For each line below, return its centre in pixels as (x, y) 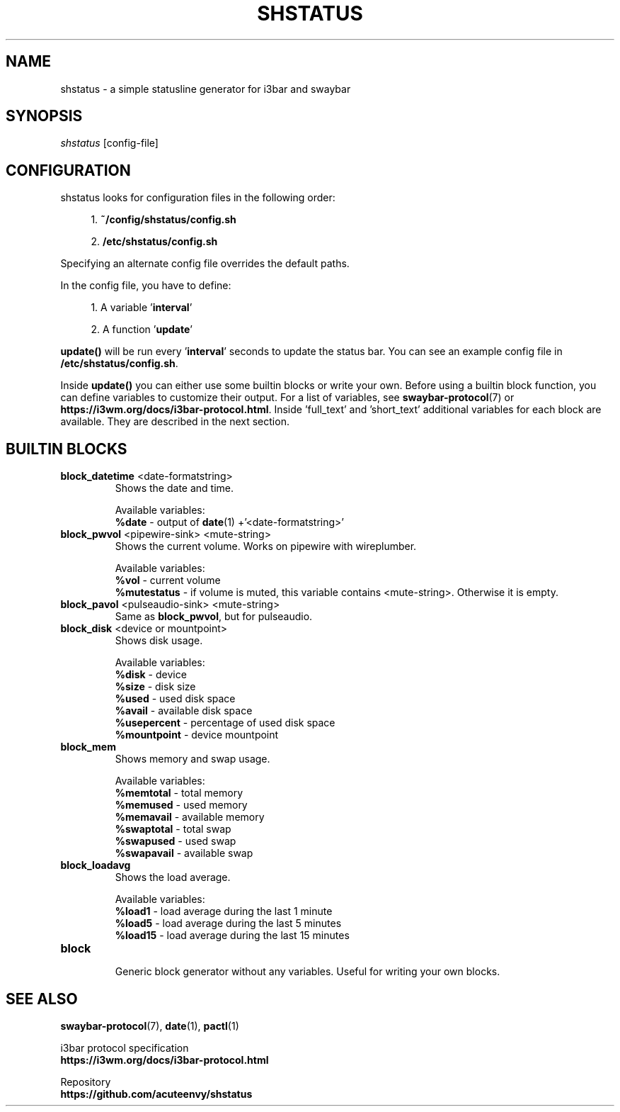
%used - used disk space (175, 699)
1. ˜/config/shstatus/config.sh (163, 220)
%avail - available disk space (184, 711)
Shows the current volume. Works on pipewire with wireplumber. (266, 546)
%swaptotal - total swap (173, 829)
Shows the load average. (173, 877)
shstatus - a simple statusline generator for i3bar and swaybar (206, 89)
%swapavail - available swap (184, 853)
